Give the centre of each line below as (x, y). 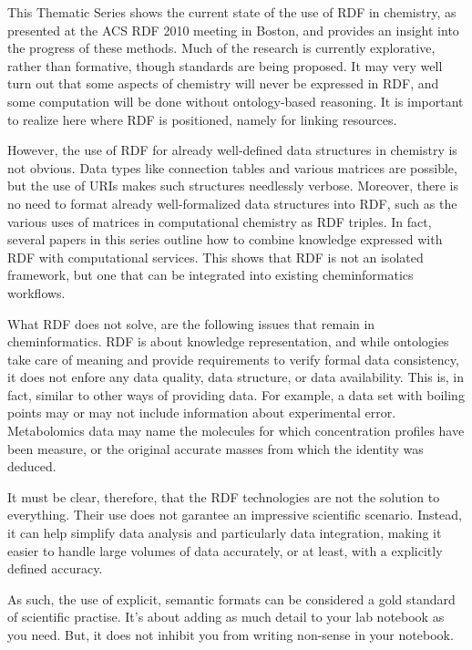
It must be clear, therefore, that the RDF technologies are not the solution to (224, 496)
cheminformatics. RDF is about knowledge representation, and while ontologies (228, 341)
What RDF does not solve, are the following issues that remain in (191, 323)
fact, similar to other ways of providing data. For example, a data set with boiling (236, 394)
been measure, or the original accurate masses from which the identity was (215, 448)
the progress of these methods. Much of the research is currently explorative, (221, 48)
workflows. (36, 292)
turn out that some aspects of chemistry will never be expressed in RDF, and (223, 83)
